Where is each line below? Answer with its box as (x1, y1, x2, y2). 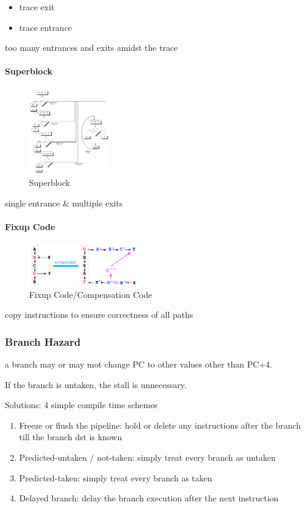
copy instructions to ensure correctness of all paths (5, 308, 193, 321)
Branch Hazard (5, 334, 81, 349)
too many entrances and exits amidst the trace (5, 41, 178, 54)
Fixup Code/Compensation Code (29, 288, 152, 300)
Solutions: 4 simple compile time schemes (5, 398, 158, 411)
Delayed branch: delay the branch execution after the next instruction (19, 492, 279, 504)
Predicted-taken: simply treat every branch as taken (19, 471, 213, 484)
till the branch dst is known (19, 430, 122, 443)
